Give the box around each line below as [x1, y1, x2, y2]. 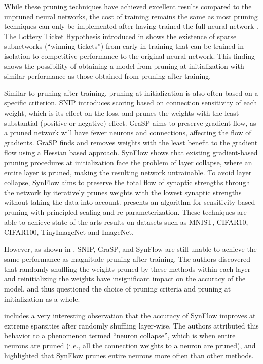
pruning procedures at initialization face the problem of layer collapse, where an [4, 157, 252, 167]
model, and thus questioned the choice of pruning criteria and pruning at [4, 283, 231, 294]
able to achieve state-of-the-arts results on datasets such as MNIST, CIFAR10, [4, 216, 248, 227]
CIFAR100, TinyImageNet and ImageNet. [4, 227, 134, 237]
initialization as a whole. [4, 293, 80, 304]
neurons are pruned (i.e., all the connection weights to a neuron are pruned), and [4, 340, 256, 350]
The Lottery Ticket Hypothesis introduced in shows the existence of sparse [4, 30, 237, 41]
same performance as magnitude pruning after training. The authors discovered [4, 253, 250, 264]
